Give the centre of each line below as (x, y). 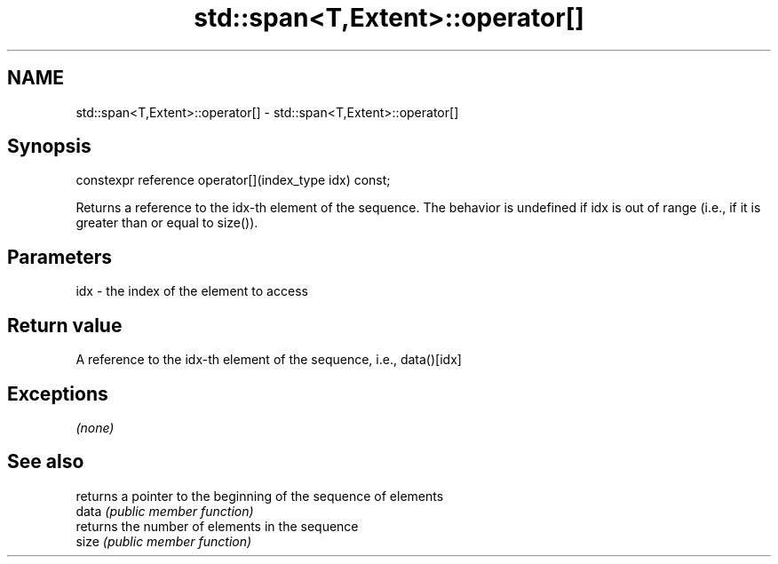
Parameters (60, 257)
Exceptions (58, 393)
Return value (65, 325)
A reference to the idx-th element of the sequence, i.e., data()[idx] (269, 360)
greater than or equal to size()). (167, 223)
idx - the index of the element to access (192, 291)
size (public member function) (164, 541)
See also (46, 462)
